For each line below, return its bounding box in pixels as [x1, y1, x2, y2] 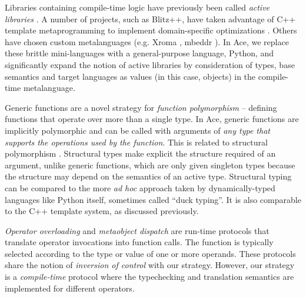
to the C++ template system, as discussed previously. [5, 205, 199, 217]
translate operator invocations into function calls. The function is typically [5, 236, 274, 248]
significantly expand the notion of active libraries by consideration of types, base [5, 58, 295, 70]
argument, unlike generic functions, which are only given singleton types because [5, 158, 295, 171]
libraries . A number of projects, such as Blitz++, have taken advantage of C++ [5, 12, 296, 25]
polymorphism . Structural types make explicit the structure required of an [5, 147, 276, 160]
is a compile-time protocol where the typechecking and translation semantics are [5, 270, 294, 283]
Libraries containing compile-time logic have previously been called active [5, 1, 270, 13]
